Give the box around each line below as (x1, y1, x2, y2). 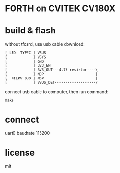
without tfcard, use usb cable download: (5, 41, 85, 47)
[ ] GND (5, 59, 44, 64)
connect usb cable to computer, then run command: (5, 89, 108, 94)
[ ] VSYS (5, 55, 47, 60)
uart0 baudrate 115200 (5, 130, 50, 136)
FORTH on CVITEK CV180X (5, 3, 116, 14)
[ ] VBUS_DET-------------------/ (5, 80, 98, 85)
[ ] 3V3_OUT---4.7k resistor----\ (5, 67, 98, 73)
